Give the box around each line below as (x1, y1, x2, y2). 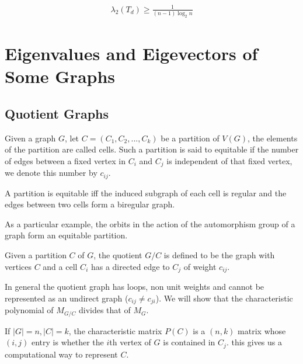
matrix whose (238, 324, 286, 337)
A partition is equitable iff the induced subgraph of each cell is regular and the (5, 186, 287, 199)
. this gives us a (226, 336, 283, 348)
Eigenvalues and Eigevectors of (5, 41, 258, 65)
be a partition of (161, 131, 220, 144)
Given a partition (5, 248, 67, 261)
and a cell (43, 260, 78, 272)
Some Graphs (5, 64, 116, 88)
